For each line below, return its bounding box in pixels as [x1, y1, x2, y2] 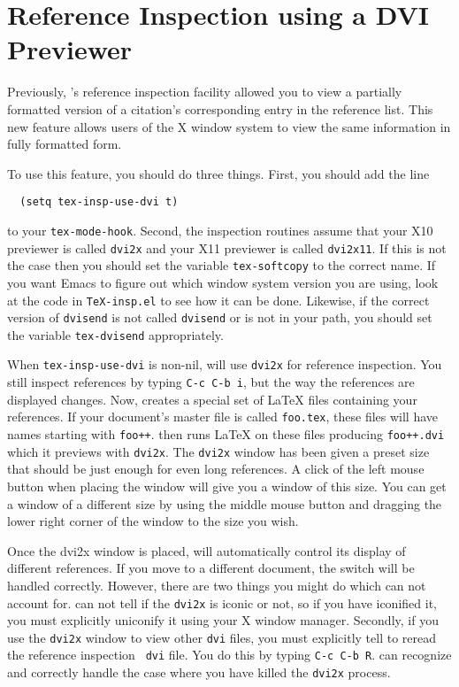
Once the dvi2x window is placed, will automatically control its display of [7, 541, 406, 560]
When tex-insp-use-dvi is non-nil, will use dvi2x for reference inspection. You [7, 355, 442, 374]
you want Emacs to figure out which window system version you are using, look [7, 273, 439, 291]
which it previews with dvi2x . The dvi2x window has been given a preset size [7, 442, 430, 460]
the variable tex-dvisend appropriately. [7, 325, 224, 343]
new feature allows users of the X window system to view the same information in [7, 117, 451, 135]
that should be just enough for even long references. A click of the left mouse [7, 459, 425, 478]
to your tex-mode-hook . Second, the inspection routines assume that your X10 [7, 220, 433, 239]
